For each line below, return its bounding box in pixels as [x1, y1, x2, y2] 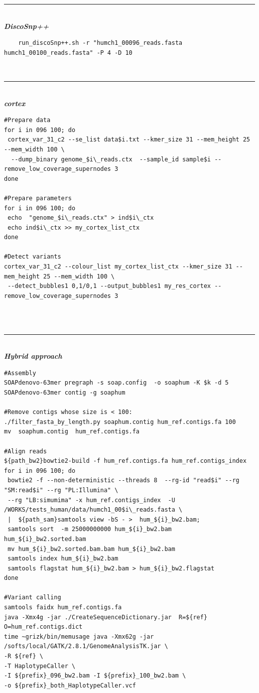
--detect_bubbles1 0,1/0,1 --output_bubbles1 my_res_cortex [7, 282, 211, 290]
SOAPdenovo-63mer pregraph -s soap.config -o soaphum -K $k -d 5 [4, 379, 229, 387]
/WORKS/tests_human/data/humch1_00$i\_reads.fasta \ [4, 506, 182, 514]
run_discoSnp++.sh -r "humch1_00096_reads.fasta [18, 39, 182, 47]
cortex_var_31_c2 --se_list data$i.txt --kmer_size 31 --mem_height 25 [7, 136, 250, 143]
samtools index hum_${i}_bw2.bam [7, 555, 119, 562]
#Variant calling [4, 594, 61, 601]
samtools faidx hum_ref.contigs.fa [4, 604, 122, 611]
